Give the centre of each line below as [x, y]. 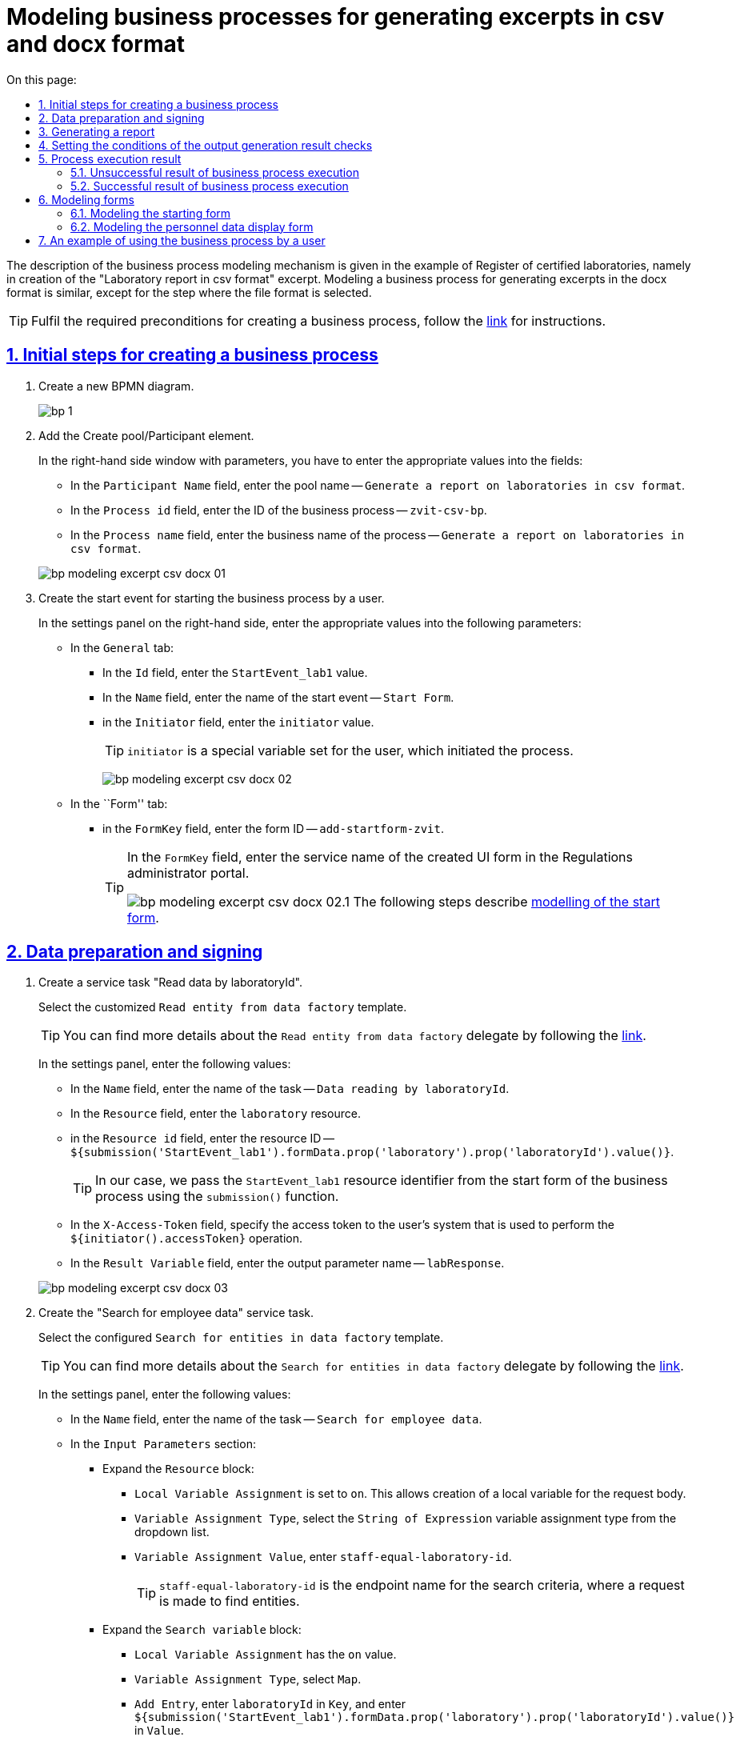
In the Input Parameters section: [163, 1444]
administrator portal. [188, 873]
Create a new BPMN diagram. [116, 386]
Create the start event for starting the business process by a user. [212, 598]
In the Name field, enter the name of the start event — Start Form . [278, 697]
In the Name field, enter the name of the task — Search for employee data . [276, 1419]
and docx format [96, 44]
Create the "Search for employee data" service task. [176, 1313]
